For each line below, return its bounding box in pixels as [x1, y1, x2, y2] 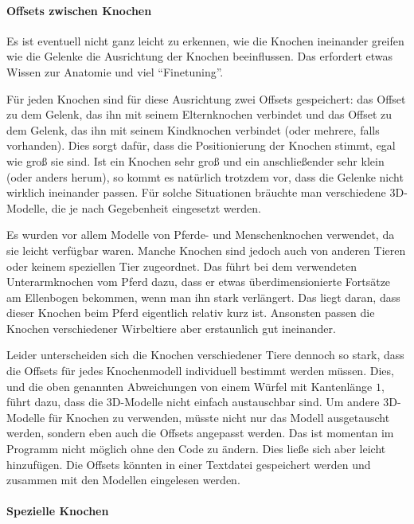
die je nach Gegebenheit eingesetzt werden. [51, 199, 261, 216]
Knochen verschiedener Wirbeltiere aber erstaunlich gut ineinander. [6, 319, 336, 336]
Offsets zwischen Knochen [6, 2, 152, 18]
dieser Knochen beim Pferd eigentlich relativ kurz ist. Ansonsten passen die [6, 304, 375, 321]
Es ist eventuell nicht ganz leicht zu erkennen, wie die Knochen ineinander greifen [6, 32, 404, 49]
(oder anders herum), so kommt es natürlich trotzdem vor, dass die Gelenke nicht [6, 168, 404, 185]
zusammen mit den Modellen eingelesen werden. [6, 471, 240, 488]
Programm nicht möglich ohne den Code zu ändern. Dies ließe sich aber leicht [6, 440, 386, 457]
